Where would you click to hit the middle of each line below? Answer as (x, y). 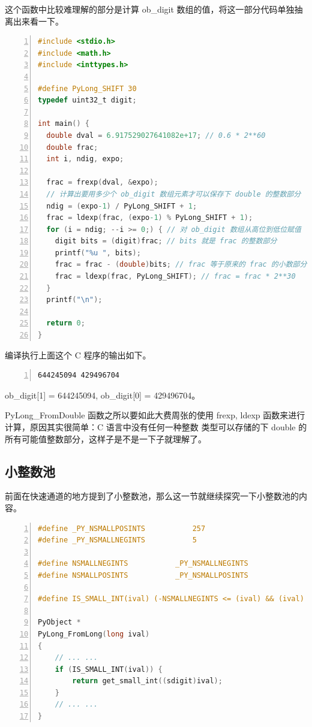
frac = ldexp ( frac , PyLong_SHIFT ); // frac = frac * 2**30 (175, 277)
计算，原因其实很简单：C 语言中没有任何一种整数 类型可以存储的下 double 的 (156, 427)
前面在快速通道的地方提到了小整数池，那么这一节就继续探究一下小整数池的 (152, 496)
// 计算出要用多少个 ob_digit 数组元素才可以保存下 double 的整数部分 (174, 194)
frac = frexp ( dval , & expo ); (102, 182)
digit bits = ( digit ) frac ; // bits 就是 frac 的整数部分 (166, 241)
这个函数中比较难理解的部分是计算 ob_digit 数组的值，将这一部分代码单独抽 (154, 9)
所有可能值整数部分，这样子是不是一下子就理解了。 (106, 438)
